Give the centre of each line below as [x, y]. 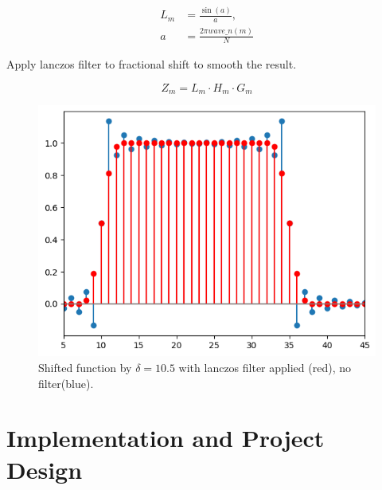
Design [45, 469]
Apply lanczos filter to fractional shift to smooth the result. [152, 64]
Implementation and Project [166, 438]
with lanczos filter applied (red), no [265, 367]
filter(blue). [66, 383]
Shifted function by [85, 367]
